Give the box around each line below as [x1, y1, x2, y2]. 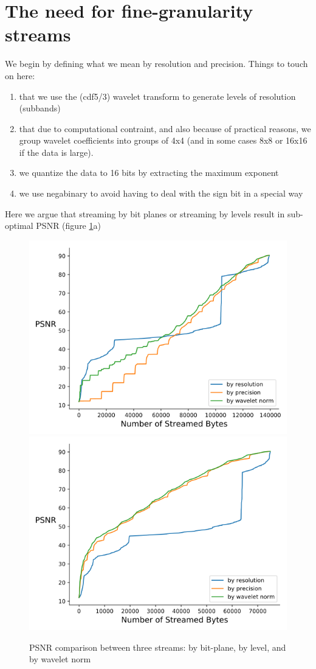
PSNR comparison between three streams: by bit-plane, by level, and [29, 640, 286, 653]
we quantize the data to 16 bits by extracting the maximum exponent [19, 166, 279, 179]
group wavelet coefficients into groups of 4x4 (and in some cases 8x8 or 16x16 [19, 134, 307, 147]
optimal [5, 219, 33, 232]
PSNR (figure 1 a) [36, 219, 101, 232]
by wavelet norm [29, 653, 91, 665]
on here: [5, 69, 35, 82]
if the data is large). [19, 145, 94, 158]
